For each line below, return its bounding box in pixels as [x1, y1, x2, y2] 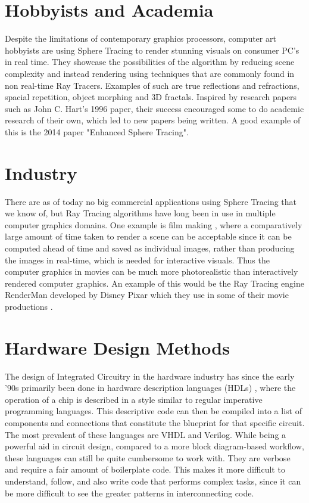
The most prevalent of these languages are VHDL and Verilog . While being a [5, 428, 286, 440]
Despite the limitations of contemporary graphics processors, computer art [5, 32, 276, 45]
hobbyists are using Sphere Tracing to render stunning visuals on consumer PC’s [5, 44, 299, 56]
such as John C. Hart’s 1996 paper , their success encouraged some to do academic [5, 102, 304, 114]
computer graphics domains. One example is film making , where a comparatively [5, 218, 302, 231]
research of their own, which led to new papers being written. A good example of [5, 114, 301, 126]
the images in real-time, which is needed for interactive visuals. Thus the [5, 253, 270, 266]
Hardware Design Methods [5, 335, 230, 359]
